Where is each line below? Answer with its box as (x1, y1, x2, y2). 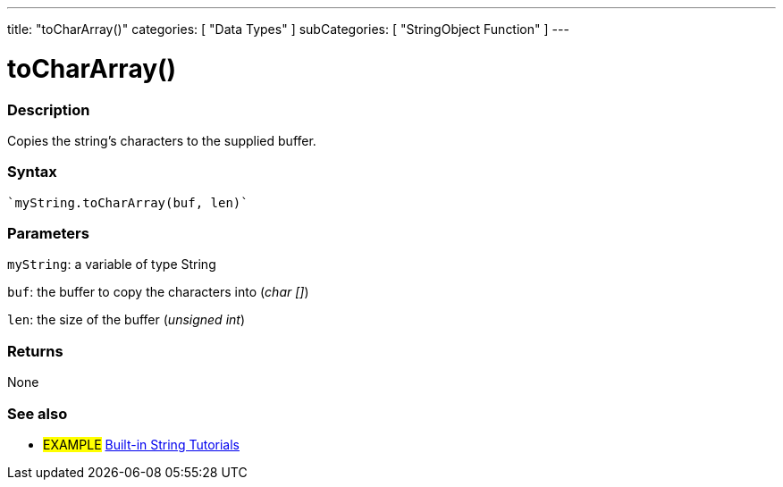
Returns (7, 341, 63, 360)
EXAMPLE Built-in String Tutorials (43, 436, 240, 452)
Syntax (7, 163, 57, 181)
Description (7, 100, 90, 119)
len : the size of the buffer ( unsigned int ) (7, 312, 246, 328)
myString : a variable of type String (7, 256, 216, 273)
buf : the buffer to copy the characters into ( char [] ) (7, 284, 309, 300)
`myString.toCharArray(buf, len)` (7, 195, 248, 210)
